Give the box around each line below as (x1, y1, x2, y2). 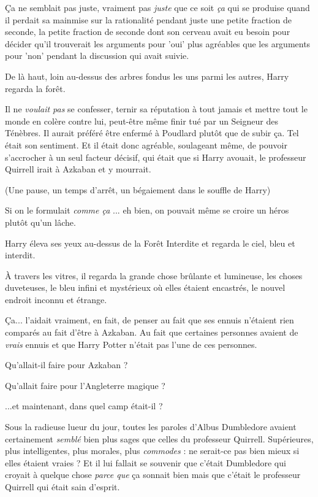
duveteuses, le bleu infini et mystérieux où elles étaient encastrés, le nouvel (5, 281, 286, 294)
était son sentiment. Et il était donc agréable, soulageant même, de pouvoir (5, 138, 287, 151)
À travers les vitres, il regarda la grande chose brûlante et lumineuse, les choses (5, 269, 303, 282)
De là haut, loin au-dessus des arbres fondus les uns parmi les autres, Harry (5, 69, 289, 82)
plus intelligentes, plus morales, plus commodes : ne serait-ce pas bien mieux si (5, 444, 300, 457)
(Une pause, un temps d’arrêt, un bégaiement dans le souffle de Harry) (5, 183, 271, 196)
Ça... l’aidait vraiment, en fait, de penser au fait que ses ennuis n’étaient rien (5, 314, 294, 326)
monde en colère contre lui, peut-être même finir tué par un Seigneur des (5, 114, 278, 127)
